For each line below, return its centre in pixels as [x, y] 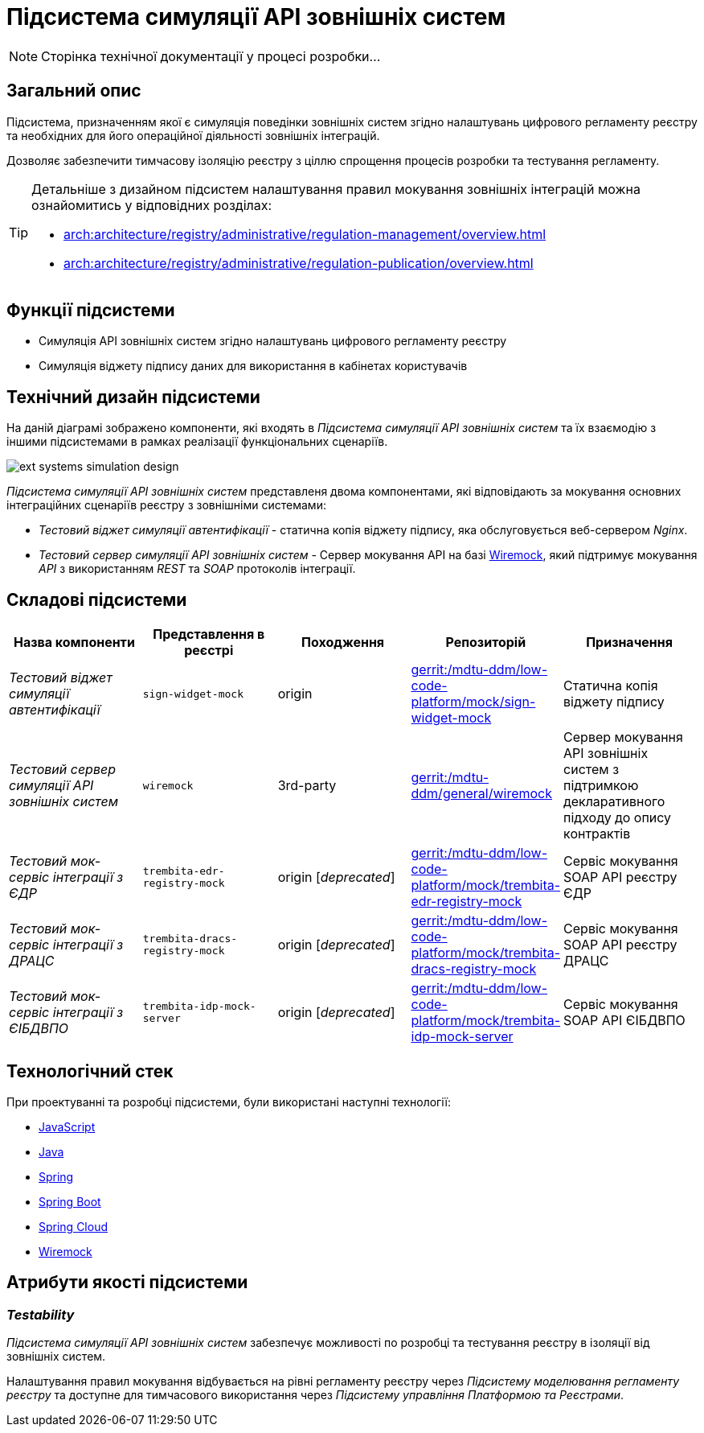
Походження [343, 642]
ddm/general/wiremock [482, 794]
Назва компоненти [74, 642]
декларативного [614, 802]
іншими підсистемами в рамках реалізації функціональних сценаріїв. [197, 442]
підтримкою [601, 786]
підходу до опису [618, 818]
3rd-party [307, 786]
